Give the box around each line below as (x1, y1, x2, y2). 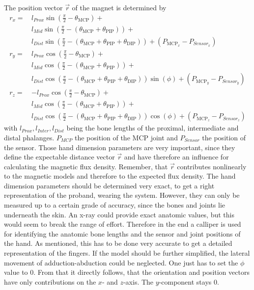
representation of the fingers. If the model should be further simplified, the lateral (4, 248, 250, 258)
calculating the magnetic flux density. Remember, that (4, 161, 168, 171)
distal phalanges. (4, 132, 55, 142)
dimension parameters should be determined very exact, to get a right (4, 180, 215, 190)
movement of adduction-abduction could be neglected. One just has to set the (4, 257, 238, 267)
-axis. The (123, 276, 154, 287)
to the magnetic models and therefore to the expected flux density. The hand (4, 171, 236, 181)
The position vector (4, 2, 63, 12)
